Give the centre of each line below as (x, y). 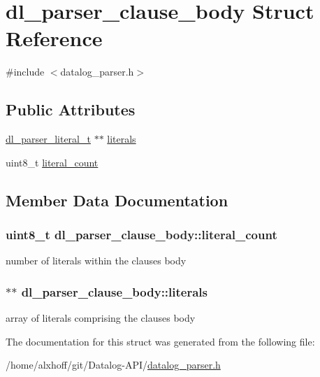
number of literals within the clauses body (96, 261)
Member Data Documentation (117, 200)
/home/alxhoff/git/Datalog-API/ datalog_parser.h (113, 365)
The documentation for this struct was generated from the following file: (160, 341)
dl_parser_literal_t (48, 139)
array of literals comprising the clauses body (101, 318)
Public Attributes (71, 109)
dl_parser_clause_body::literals (114, 291)
